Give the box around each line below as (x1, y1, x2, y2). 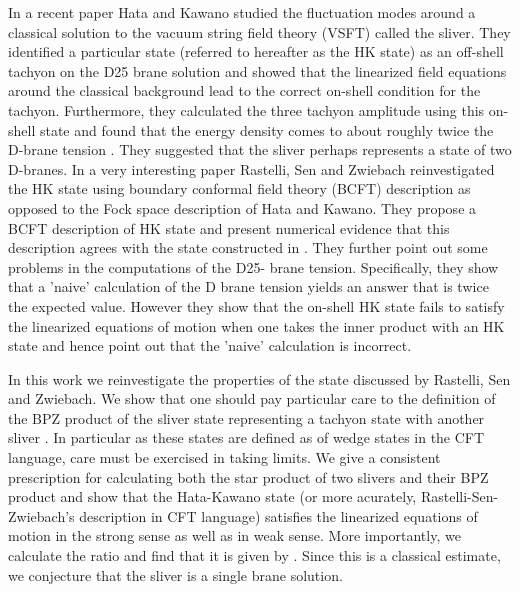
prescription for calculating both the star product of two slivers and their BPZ (8, 466, 489, 487)
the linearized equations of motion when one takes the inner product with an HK (8, 315, 505, 336)
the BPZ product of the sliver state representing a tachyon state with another (8, 407, 485, 428)
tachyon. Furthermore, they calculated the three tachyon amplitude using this (8, 99, 485, 120)
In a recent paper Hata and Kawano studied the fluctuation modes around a (8, 2, 476, 22)
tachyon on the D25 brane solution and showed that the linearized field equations (8, 60, 507, 81)
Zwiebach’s (8, 505, 75, 526)
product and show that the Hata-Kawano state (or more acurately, (8, 486, 417, 507)
